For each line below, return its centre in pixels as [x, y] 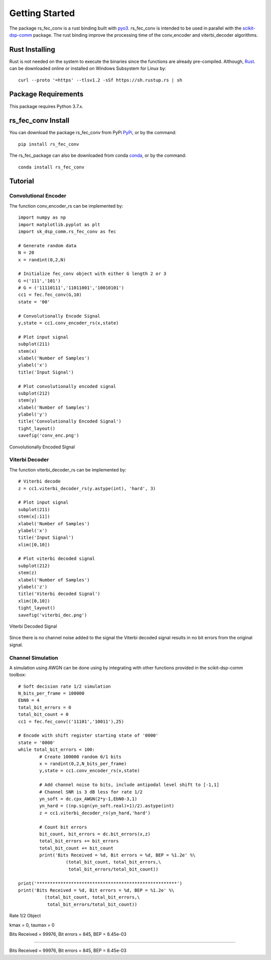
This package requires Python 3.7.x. [46, 106]
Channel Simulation [34, 657]
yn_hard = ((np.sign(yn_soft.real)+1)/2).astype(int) [107, 806]
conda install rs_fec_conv [51, 167]
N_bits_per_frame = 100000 [51, 693]
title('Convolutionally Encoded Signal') [70, 421]
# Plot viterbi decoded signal [57, 559]
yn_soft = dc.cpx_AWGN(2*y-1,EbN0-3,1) [88, 799]
